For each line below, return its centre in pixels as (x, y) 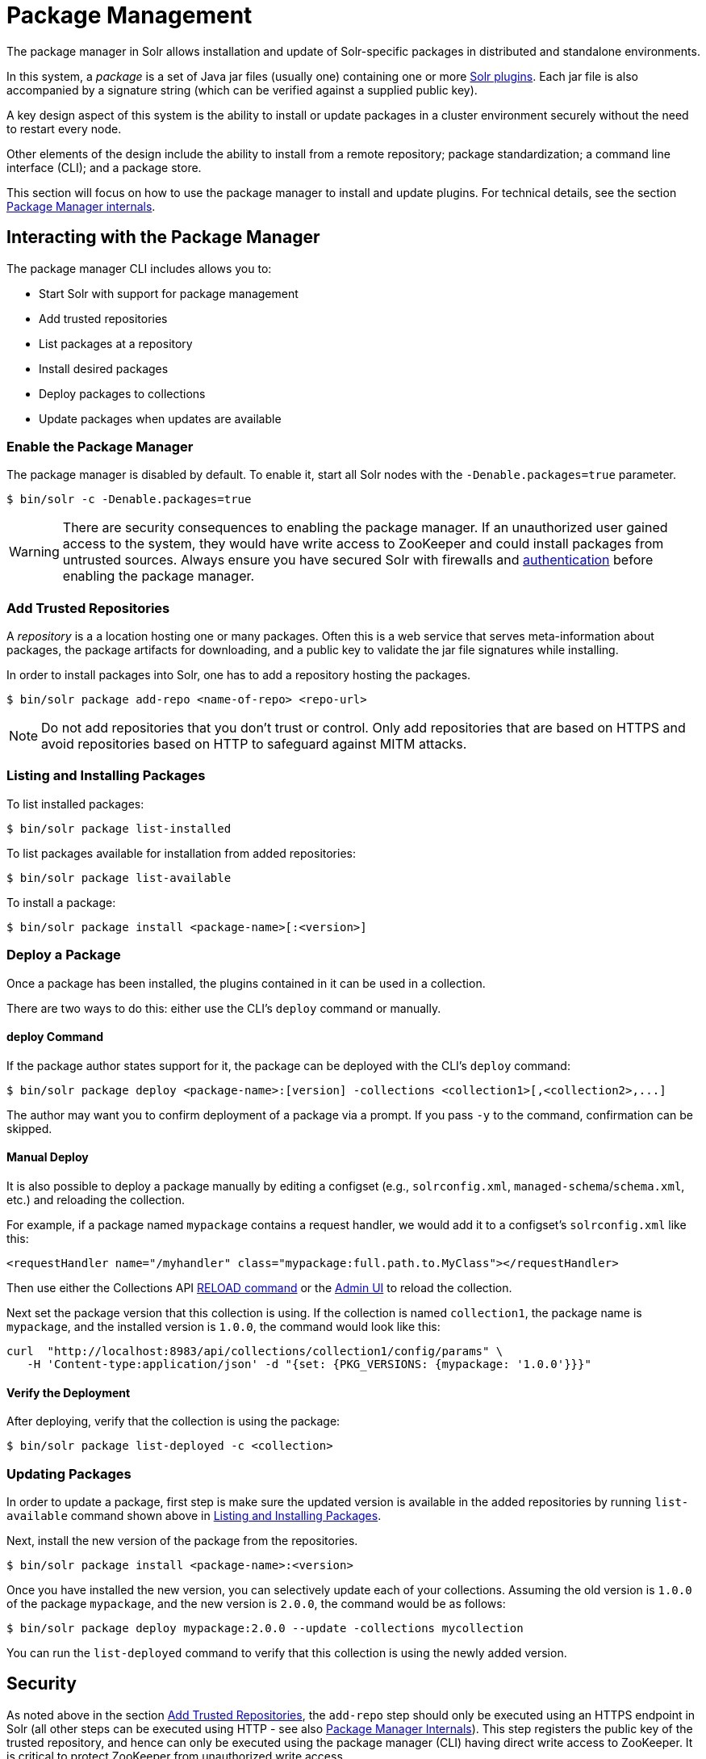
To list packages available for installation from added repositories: (181, 853)
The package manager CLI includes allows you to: (139, 268)
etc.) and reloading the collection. (96, 1200)
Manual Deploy (48, 1157)
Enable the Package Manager (100, 446)
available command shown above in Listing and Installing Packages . (194, 1516)
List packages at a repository (116, 343)
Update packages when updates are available (160, 418)
